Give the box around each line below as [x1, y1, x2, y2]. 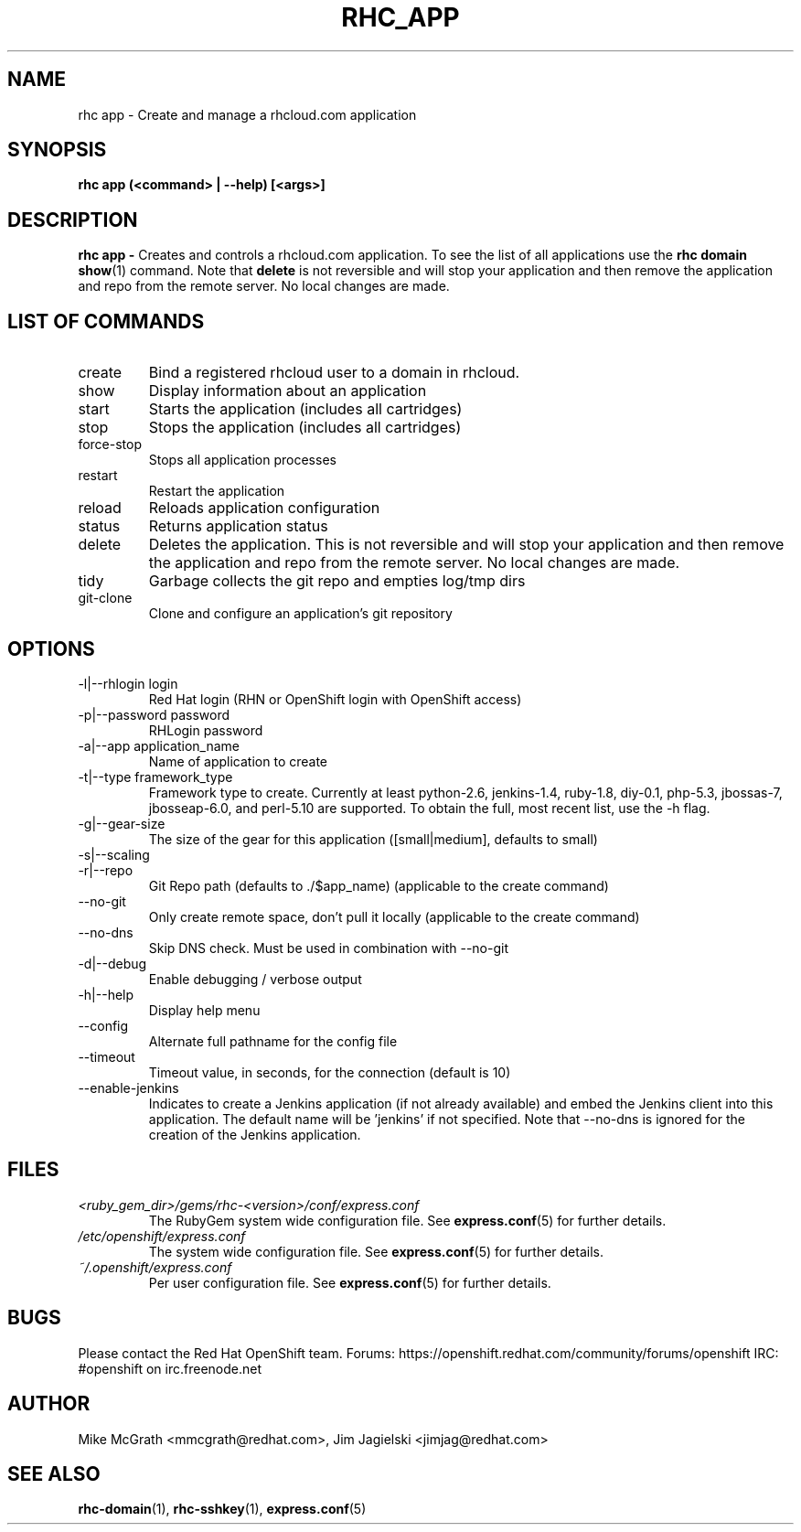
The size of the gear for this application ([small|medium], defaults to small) [148, 830, 598, 847]
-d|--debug [78, 955, 147, 971]
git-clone [78, 590, 133, 606]
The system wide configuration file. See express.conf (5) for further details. [148, 1243, 603, 1259]
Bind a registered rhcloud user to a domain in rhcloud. [148, 363, 520, 382]
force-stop [78, 436, 142, 453]
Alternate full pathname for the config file [148, 1033, 398, 1049]
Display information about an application [148, 381, 427, 401]
